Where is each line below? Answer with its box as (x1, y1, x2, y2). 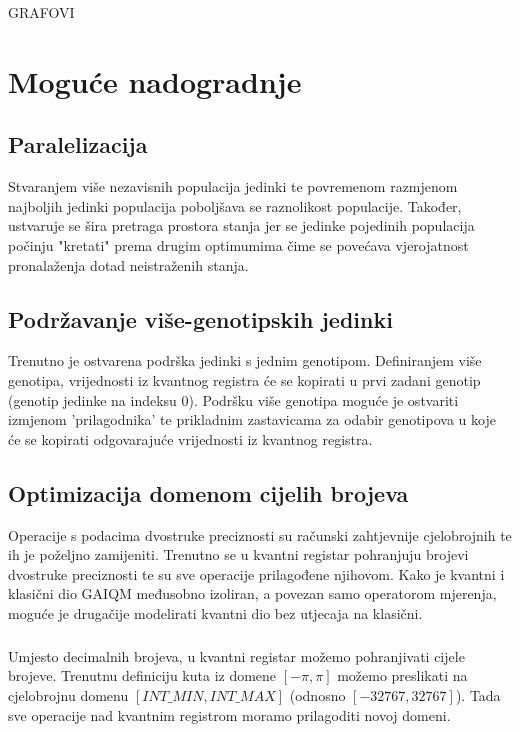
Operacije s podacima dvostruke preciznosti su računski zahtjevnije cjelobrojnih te (8, 524, 512, 545)
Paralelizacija (8, 129, 148, 160)
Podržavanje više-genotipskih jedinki (8, 303, 393, 334)
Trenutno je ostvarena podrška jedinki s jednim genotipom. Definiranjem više (8, 350, 482, 371)
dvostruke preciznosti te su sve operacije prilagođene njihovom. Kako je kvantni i (8, 563, 505, 584)
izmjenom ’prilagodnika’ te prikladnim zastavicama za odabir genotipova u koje (8, 409, 496, 430)
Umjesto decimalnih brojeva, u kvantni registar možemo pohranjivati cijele (8, 645, 465, 666)
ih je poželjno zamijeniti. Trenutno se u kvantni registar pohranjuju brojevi (8, 544, 469, 565)
